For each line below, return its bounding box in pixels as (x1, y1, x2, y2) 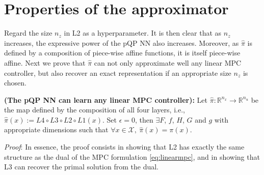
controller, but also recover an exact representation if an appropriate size (4, 67, 231, 78)
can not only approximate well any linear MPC (94, 57, 242, 68)
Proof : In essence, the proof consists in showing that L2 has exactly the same (4, 141, 245, 152)
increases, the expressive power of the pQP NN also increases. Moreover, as (4, 37, 239, 48)
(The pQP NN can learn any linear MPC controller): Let (4, 94, 207, 105)
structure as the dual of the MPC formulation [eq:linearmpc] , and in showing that (4, 151, 260, 162)
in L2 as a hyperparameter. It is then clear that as (64, 27, 222, 38)
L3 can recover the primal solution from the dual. (4, 161, 159, 172)
